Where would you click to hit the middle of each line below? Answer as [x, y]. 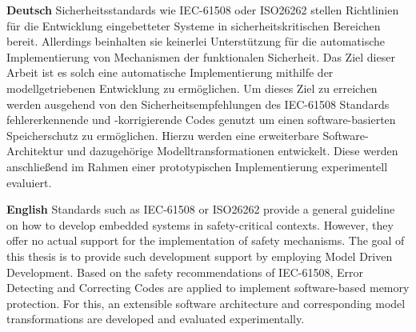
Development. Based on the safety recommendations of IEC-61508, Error [185, 272]
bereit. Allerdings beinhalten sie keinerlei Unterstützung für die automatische [196, 41]
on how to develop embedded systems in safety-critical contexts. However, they [200, 224]
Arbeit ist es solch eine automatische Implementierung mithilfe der [170, 72]
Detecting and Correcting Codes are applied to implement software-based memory [208, 288]
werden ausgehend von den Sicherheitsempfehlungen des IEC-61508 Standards [198, 104]
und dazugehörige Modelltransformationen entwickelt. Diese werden [232, 151]
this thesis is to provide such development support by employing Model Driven [200, 256]
